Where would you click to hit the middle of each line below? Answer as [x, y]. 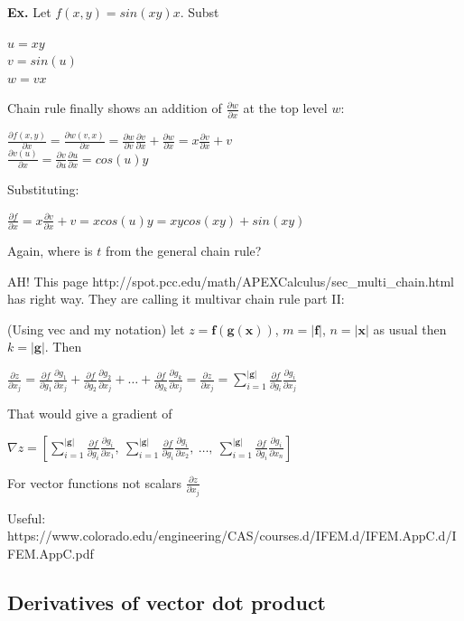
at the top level [285, 108]
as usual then [410, 329]
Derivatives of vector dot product [167, 602]
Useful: [27, 517]
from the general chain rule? [184, 250]
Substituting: [43, 189]
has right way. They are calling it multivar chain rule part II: [176, 299]
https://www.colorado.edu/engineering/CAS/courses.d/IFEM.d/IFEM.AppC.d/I [232, 536]
